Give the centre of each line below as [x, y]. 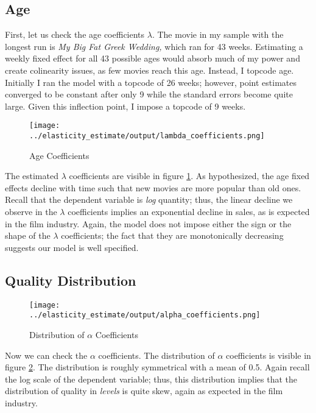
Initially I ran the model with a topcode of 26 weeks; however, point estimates [151, 82]
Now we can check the [46, 355]
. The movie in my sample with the [218, 34]
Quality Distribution [71, 280]
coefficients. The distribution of [156, 355]
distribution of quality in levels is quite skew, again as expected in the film [144, 391]
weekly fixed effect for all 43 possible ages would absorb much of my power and [153, 58]
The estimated [32, 176]
